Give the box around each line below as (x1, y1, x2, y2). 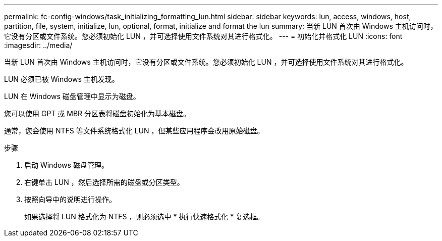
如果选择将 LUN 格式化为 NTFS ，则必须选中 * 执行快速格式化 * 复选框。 (24, 212, 264, 221)
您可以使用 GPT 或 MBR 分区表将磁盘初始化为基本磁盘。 (4, 109, 190, 118)
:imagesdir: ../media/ (4, 41, 73, 50)
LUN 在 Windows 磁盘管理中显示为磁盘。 (4, 92, 140, 101)
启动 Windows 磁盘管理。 (24, 161, 108, 169)
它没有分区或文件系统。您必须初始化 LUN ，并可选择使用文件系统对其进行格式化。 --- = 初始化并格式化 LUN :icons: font (4, 32, 403, 40)
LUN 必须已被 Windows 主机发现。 (4, 75, 119, 83)
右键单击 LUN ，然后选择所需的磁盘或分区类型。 (24, 178, 184, 186)
